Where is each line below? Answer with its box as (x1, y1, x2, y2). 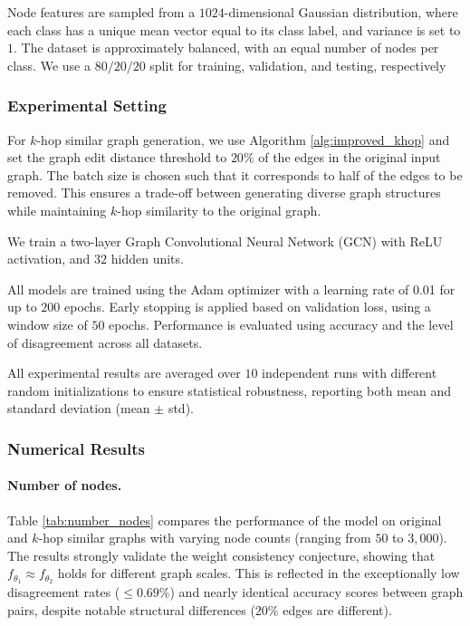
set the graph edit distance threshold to (7, 148, 227, 167)
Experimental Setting (7, 94, 167, 117)
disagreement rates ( (7, 583, 120, 602)
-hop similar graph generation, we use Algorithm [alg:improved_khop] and (36, 130, 450, 149)
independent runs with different (262, 363, 437, 382)
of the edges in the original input (258, 148, 441, 167)
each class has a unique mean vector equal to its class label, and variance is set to (7, 20, 461, 39)
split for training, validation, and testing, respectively (149, 55, 446, 74)
